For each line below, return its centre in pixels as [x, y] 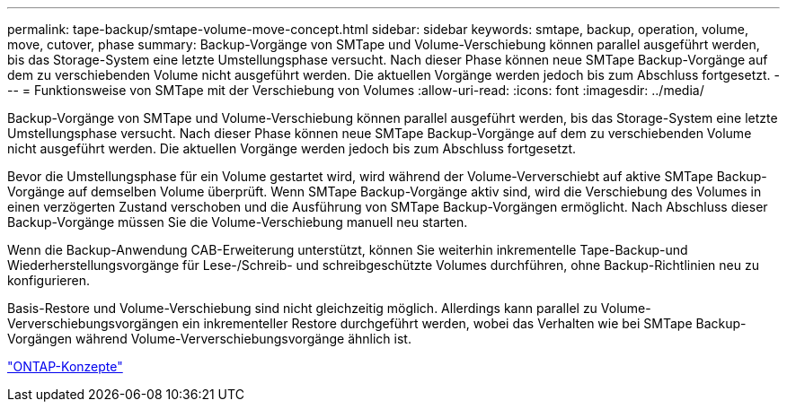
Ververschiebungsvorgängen [93, 323]
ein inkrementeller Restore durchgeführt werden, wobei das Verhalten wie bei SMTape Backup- [464, 323]
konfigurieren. [49, 280]
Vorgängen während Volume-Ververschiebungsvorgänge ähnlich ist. [209, 339]
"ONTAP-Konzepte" [65, 366]
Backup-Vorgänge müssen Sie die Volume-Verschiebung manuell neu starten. [238, 222]
